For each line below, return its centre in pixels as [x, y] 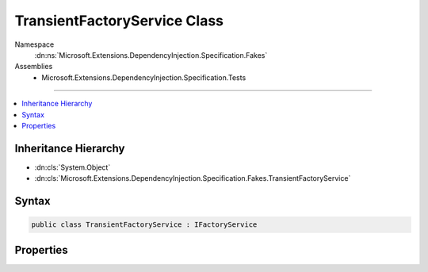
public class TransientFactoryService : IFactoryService [144, 225]
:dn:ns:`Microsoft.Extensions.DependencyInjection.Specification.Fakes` [151, 55]
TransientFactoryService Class [119, 21]
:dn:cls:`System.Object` [73, 167]
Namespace [34, 44]
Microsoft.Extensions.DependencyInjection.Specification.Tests [144, 77]
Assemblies [34, 67]
